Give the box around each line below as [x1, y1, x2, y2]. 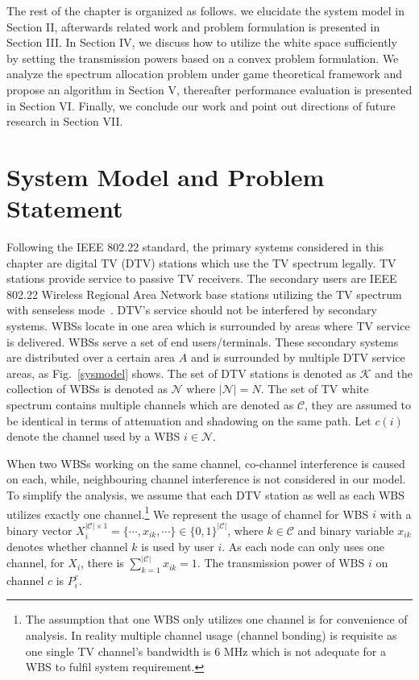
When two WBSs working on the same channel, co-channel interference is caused [6, 454, 405, 471]
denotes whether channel [6, 538, 128, 555]
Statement [6, 192, 123, 225]
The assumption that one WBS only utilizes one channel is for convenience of [25, 611, 408, 628]
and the [375, 364, 413, 381]
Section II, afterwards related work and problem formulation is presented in [6, 18, 380, 35]
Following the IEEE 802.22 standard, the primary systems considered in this [6, 238, 384, 255]
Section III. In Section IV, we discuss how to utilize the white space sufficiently [6, 34, 397, 51]
